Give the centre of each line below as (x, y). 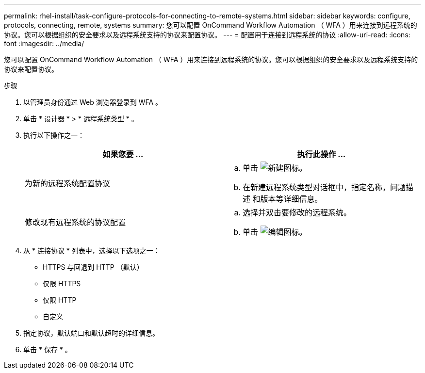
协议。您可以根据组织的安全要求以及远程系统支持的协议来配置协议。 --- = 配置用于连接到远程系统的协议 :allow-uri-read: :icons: (207, 35)
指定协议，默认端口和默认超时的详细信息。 (91, 333)
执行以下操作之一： (54, 135)
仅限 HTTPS (62, 284)
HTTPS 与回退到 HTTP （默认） (93, 267)
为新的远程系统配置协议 (68, 183)
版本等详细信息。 (291, 199)
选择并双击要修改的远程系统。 (297, 212)
